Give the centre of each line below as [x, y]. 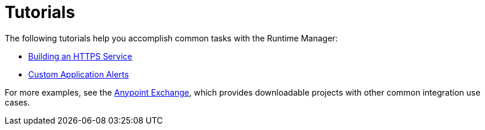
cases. [17, 102]
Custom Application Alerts [79, 74]
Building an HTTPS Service [80, 56]
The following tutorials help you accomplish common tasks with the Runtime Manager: [171, 38]
